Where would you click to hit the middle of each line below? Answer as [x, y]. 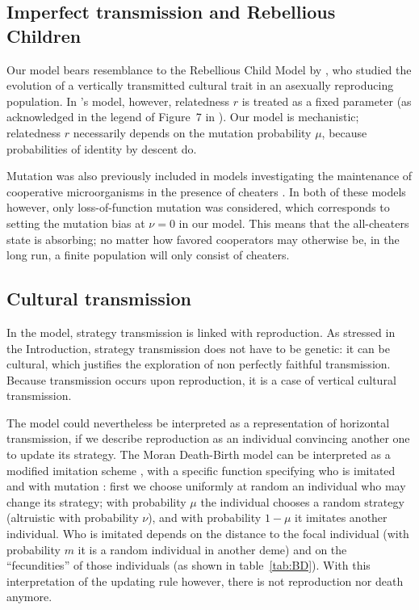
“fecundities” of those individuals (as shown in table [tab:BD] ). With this [189, 565]
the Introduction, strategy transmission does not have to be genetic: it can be [198, 348]
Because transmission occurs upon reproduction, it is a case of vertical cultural [201, 379]
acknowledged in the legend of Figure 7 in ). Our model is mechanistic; [183, 117]
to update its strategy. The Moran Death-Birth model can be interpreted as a [199, 454]
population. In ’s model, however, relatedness [118, 101]
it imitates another [341, 517]
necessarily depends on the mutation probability [192, 132]
